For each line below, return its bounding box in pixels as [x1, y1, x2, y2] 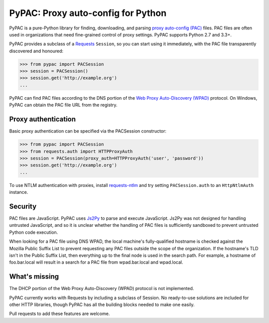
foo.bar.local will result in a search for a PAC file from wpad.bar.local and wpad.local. [9, 259, 183, 265]
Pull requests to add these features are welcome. [9, 311, 110, 317]
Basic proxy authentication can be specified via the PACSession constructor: [9, 128, 167, 134]
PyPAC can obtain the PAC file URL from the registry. [9, 102, 118, 108]
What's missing [9, 272, 59, 281]
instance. [9, 189, 28, 195]
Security [9, 202, 37, 210]
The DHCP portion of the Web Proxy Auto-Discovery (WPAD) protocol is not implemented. [9, 286, 194, 292]
